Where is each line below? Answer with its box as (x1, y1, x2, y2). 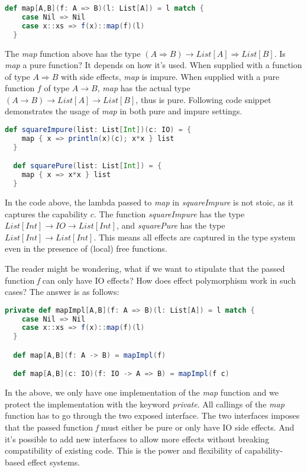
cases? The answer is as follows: (5, 285, 119, 298)
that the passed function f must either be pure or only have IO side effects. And (5, 421, 295, 434)
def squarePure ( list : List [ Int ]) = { (13, 162, 162, 171)
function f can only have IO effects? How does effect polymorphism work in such (5, 274, 296, 286)
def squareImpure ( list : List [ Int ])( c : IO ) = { (5, 126, 192, 134)
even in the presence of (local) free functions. (5, 242, 167, 255)
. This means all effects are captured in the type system (93, 230, 296, 243)
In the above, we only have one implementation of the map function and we (5, 386, 279, 399)
